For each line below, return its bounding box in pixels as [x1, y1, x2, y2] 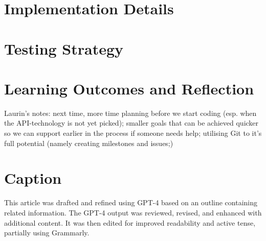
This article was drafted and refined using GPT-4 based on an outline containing [4, 197, 258, 208]
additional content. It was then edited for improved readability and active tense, [4, 217, 256, 228]
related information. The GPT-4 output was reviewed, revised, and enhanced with [4, 207, 262, 218]
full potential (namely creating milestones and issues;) [4, 137, 173, 148]
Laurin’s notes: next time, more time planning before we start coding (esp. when [4, 107, 257, 118]
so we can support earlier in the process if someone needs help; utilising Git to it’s [4, 128, 262, 138]
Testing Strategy [4, 38, 124, 59]
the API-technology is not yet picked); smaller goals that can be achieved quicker [4, 117, 259, 128]
